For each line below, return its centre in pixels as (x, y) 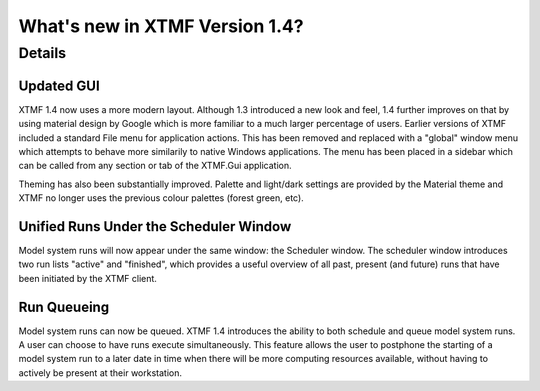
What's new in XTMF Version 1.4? (161, 26)
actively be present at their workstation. (100, 372)
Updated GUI (59, 85)
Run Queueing (64, 306)
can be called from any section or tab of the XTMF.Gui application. (155, 166)
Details (42, 53)
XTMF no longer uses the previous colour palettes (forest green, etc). (161, 198)
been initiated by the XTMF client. (87, 278)
